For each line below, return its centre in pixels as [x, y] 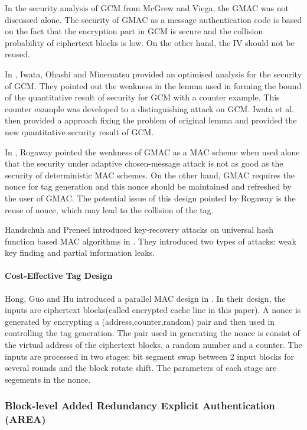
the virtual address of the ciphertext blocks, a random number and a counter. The [153, 345]
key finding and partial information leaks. [80, 253]
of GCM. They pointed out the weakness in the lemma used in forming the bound [153, 85]
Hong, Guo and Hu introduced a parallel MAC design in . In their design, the [145, 298]
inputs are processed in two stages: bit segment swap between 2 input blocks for [149, 356]
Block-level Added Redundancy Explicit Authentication [140, 405]
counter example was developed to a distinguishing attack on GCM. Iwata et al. [149, 108]
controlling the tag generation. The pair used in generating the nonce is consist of [152, 333]
